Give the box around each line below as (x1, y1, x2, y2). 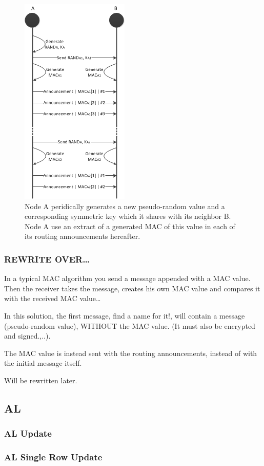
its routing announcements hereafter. (25, 231, 140, 241)
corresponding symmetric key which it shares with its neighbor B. (25, 211, 231, 221)
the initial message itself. (4, 358, 82, 368)
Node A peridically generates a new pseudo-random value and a (25, 200, 225, 211)
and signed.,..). (4, 330, 51, 341)
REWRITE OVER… (4, 252, 90, 265)
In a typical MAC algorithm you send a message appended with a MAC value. (4, 273, 251, 284)
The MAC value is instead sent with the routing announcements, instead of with (4, 347, 257, 358)
